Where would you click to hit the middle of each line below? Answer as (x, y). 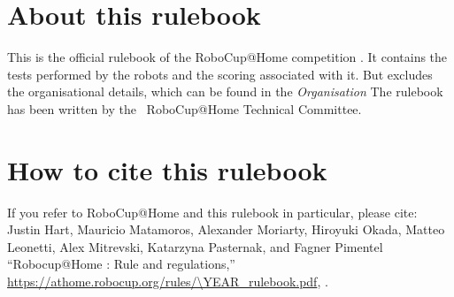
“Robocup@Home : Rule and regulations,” (121, 264)
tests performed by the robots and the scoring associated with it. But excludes (220, 74)
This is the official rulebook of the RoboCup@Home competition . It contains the (227, 57)
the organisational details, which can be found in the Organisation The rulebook (225, 91)
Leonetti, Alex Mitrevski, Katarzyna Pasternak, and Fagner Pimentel (195, 246)
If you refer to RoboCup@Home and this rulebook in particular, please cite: (212, 212)
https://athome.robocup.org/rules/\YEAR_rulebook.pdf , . (168, 281)
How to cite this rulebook (167, 169)
